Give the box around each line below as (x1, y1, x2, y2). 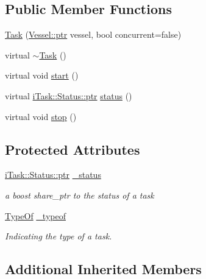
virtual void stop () (5, 110, 77, 122)
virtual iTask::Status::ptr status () (5, 89, 132, 102)
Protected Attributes (5, 139, 140, 158)
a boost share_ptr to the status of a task (5, 188, 154, 201)
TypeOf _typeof (5, 209, 66, 222)
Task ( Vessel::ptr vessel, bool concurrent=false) (5, 28, 182, 41)
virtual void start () (5, 69, 79, 82)
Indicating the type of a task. (5, 230, 112, 242)
